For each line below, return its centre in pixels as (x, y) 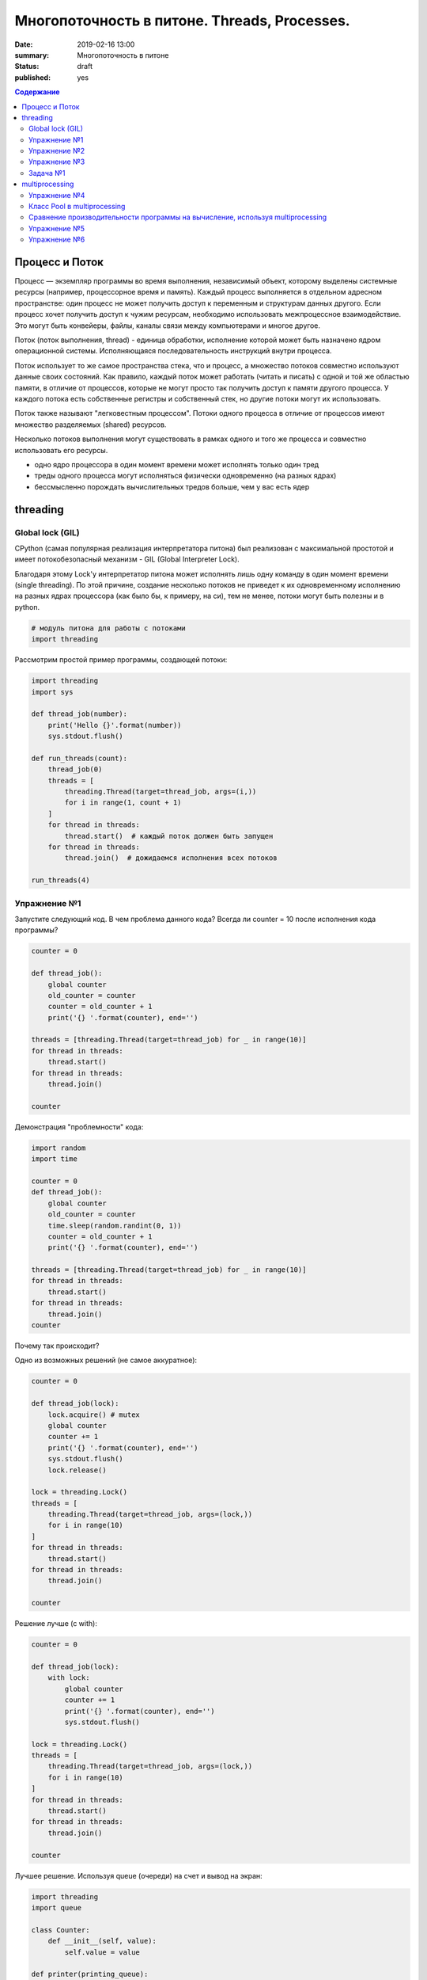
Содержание (37, 92)
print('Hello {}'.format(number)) (115, 725)
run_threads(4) (60, 880)
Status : (27, 67)
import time (55, 1159)
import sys (52, 692)
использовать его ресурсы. (61, 450)
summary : (32, 55)
